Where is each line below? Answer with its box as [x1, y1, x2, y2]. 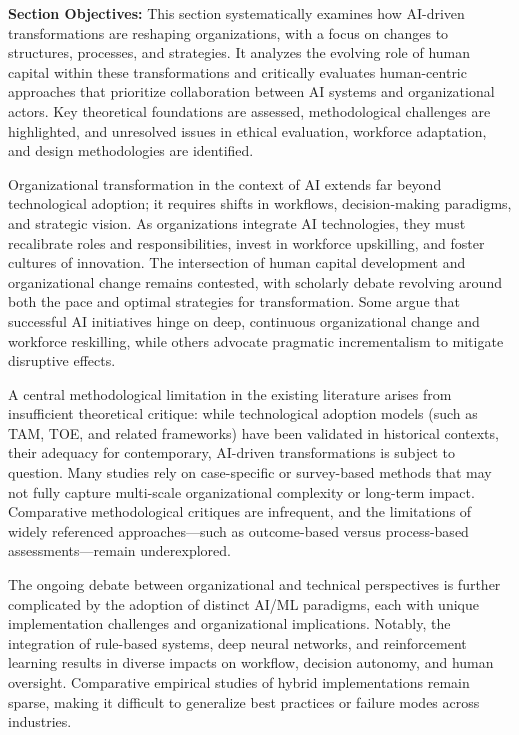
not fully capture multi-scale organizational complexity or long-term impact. [8, 481, 475, 502]
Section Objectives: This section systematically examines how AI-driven [8, 3, 465, 23]
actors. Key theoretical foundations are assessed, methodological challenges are [8, 100, 491, 121]
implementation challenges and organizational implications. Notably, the [8, 613, 451, 634]
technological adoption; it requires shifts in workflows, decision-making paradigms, [8, 193, 512, 214]
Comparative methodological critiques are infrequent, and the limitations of [8, 501, 472, 522]
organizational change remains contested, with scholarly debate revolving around [8, 271, 502, 292]
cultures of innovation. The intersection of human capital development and [8, 252, 466, 273]
